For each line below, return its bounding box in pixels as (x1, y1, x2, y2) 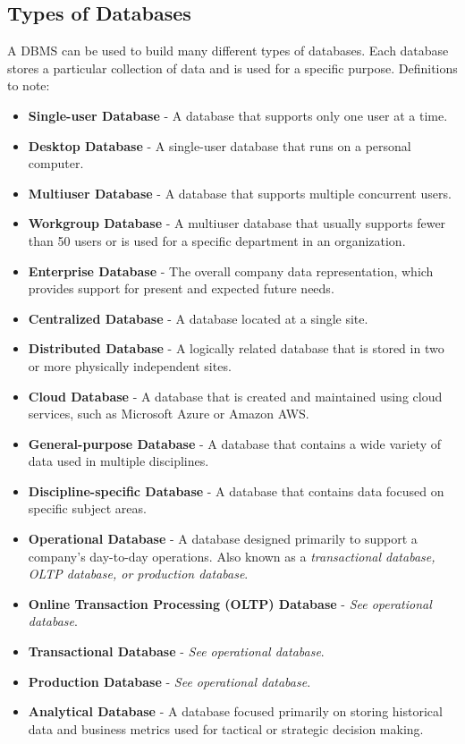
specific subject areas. (28, 499, 147, 518)
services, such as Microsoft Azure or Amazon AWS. (28, 404, 309, 423)
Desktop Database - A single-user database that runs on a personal (28, 136, 411, 155)
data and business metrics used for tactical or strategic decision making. (28, 719, 424, 738)
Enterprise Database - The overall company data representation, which (28, 261, 434, 280)
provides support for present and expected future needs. (28, 279, 334, 298)
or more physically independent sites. (28, 356, 232, 375)
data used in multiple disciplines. (28, 452, 209, 470)
